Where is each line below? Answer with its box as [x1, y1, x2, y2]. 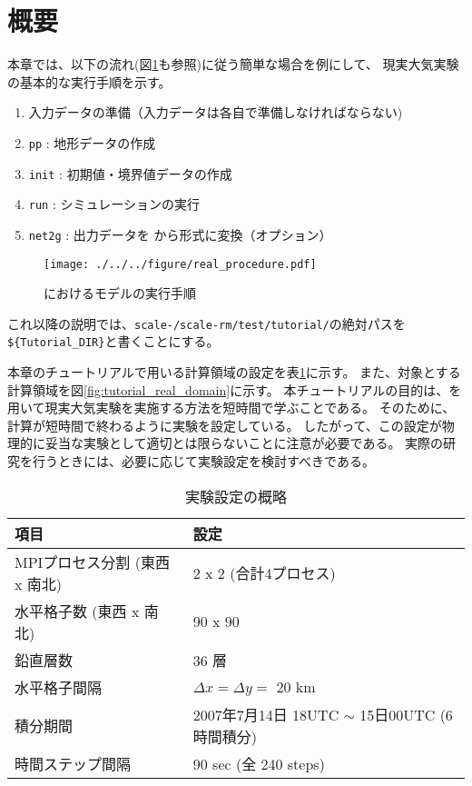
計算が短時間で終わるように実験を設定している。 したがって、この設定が [7, 415, 442, 434]
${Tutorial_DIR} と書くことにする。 [7, 332, 220, 351]
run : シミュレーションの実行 [28, 194, 200, 214]
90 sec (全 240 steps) [192, 752, 325, 774]
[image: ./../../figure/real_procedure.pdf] [44, 257, 317, 271]
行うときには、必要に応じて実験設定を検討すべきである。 [32, 452, 375, 471]
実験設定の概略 [184, 485, 287, 507]
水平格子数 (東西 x [15, 600, 140, 622]
